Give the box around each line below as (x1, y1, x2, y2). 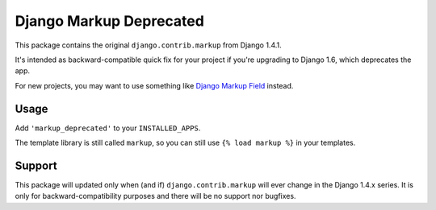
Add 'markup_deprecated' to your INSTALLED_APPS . (15, 123, 201, 133)
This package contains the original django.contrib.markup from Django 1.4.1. (15, 40, 282, 50)
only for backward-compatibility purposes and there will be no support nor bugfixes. (15, 191, 296, 201)
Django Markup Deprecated (15, 12, 205, 30)
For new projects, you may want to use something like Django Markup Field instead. (15, 80, 294, 90)
